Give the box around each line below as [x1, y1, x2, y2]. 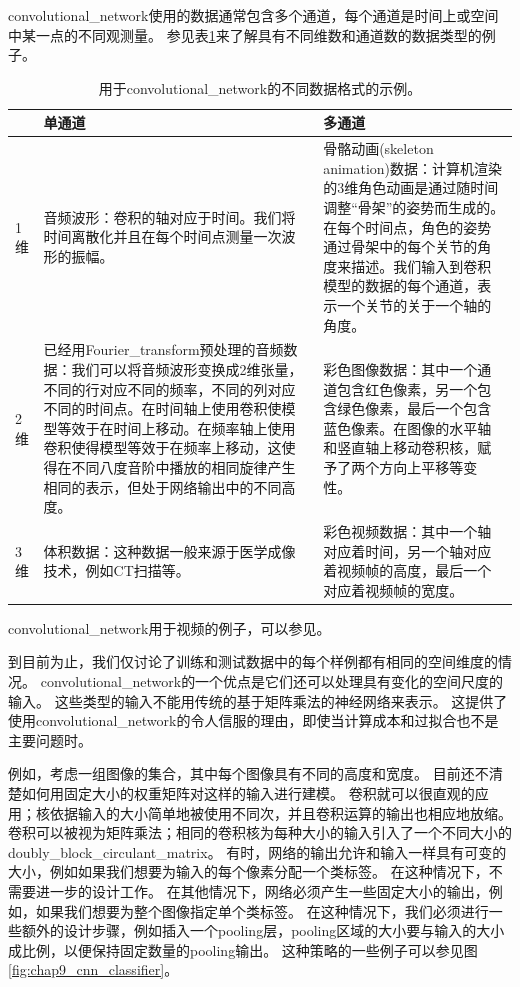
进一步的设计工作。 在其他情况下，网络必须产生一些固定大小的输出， [35, 881, 489, 901]
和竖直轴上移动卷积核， [323, 437, 478, 458]
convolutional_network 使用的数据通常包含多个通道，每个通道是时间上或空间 [8, 5, 499, 25]
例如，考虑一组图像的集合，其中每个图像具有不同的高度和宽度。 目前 [8, 763, 461, 784]
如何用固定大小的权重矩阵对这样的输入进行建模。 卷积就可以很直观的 [21, 783, 475, 804]
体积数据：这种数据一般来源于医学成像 [43, 540, 296, 561]
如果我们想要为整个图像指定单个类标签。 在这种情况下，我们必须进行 [35, 900, 489, 921]
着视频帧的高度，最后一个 [323, 560, 492, 581]
